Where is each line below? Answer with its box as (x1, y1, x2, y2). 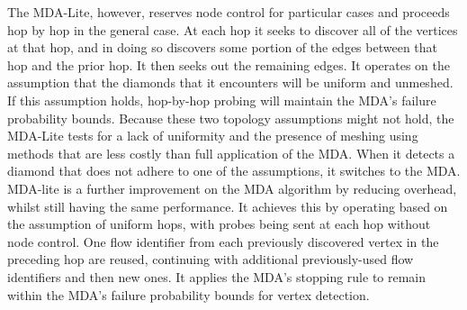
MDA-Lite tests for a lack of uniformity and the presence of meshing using (7, 126, 418, 145)
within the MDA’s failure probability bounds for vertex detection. (7, 285, 370, 304)
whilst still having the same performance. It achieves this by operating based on (7, 196, 448, 215)
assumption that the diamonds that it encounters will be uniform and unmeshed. (7, 73, 454, 92)
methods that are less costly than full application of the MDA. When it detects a (7, 143, 455, 162)
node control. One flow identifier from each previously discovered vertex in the (7, 232, 439, 251)
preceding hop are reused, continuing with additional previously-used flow (7, 250, 414, 269)
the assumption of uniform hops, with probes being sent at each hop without (7, 214, 431, 233)
